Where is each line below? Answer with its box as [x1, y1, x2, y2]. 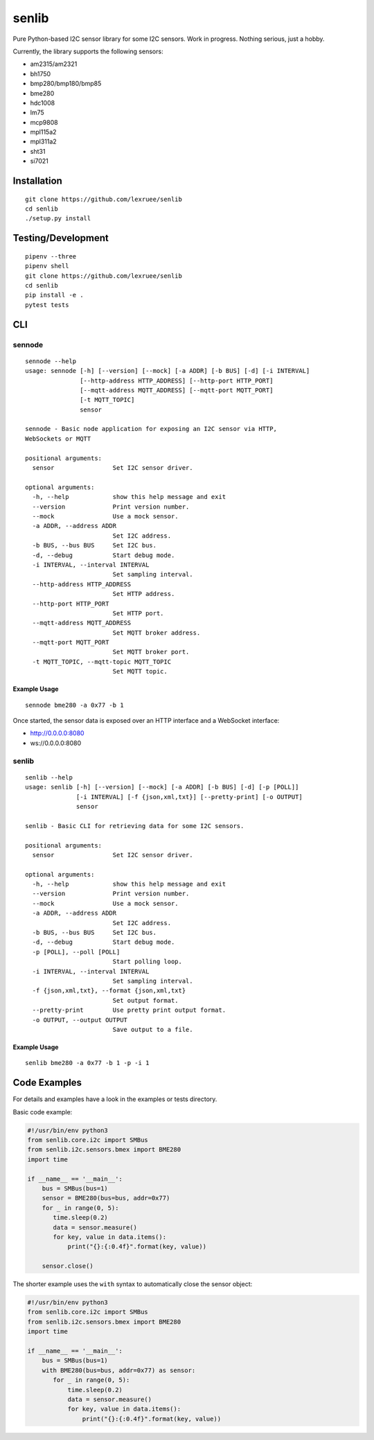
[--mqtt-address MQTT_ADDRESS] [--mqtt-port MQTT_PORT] [80, 386, 274, 394]
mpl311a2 [30, 137, 57, 146]
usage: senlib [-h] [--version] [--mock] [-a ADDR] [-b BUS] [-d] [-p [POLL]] [25, 783, 299, 791]
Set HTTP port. [112, 609, 164, 617]
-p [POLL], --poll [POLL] [32, 948, 121, 956]
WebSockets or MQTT [25, 434, 91, 443]
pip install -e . [25, 291, 84, 299]
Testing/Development [12, 232, 109, 244]
